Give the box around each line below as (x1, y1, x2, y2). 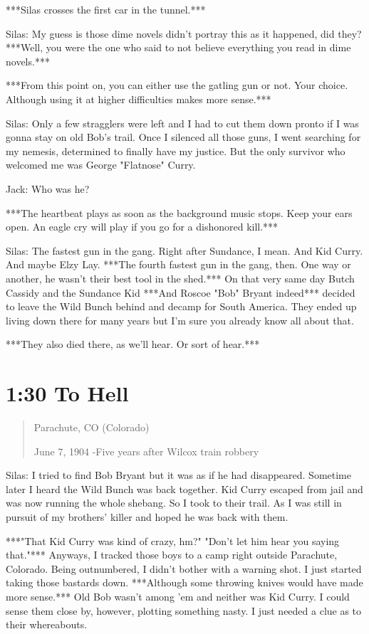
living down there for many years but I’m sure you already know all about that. (6, 312, 354, 327)
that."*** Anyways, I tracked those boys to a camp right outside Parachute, (6, 547, 338, 562)
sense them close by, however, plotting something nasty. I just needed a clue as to (6, 603, 362, 618)
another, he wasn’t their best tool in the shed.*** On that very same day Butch (6, 270, 355, 285)
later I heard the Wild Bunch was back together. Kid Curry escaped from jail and (6, 481, 363, 496)
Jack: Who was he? (6, 181, 90, 196)
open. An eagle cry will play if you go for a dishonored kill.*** (6, 219, 279, 234)
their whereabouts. (6, 617, 88, 632)
